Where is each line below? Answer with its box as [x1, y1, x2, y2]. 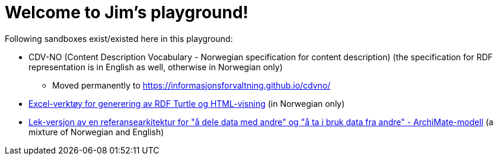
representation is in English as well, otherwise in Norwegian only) [28, 61, 283, 72]
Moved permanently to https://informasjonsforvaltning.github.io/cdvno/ [52, 80, 331, 90]
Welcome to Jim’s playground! [5, 2, 249, 22]
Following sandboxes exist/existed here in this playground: [5, 33, 233, 44]
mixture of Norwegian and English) [28, 126, 164, 137]
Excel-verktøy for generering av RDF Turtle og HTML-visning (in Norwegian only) [28, 98, 345, 109]
